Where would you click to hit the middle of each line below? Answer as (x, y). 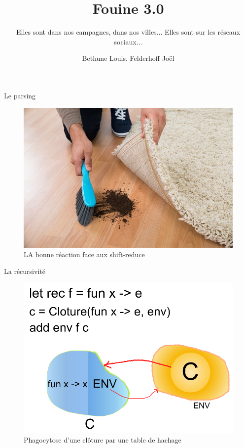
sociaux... (128, 41)
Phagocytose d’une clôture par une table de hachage (103, 439)
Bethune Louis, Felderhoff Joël (128, 58)
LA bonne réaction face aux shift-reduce (84, 254)
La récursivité (25, 271)
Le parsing (20, 95)
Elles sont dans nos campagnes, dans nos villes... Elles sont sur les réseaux (128, 32)
